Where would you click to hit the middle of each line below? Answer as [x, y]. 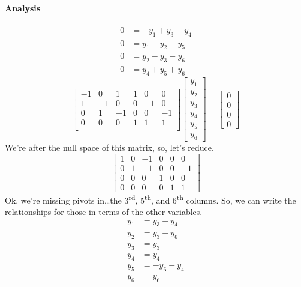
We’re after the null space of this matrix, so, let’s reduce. [109, 147]
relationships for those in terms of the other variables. [104, 212]
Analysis [23, 8]
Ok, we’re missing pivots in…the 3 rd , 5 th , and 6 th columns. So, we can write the [150, 199]
